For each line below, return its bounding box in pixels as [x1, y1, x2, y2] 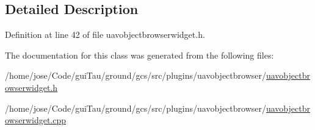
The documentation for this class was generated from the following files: [5, 48, 274, 61]
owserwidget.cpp [5, 114, 67, 126]
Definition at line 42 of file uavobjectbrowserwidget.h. [5, 28, 205, 41]
